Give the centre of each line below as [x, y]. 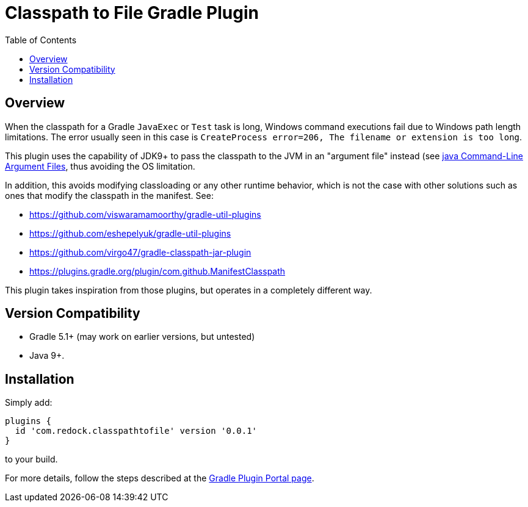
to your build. [31, 459]
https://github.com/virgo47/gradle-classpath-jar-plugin [140, 252]
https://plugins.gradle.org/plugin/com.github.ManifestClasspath [157, 271]
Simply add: [29, 403]
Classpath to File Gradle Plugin [132, 13]
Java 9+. [47, 356]
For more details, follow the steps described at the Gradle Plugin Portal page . [160, 478]
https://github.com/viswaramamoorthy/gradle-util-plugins [145, 214]
